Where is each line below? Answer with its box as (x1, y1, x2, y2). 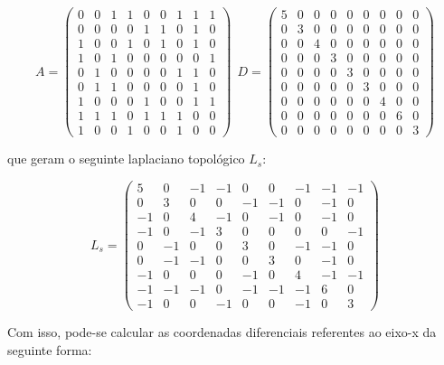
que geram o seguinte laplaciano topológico (7, 149, 245, 168)
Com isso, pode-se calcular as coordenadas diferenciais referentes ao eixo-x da (7, 323, 437, 342)
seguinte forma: (7, 340, 92, 359)
